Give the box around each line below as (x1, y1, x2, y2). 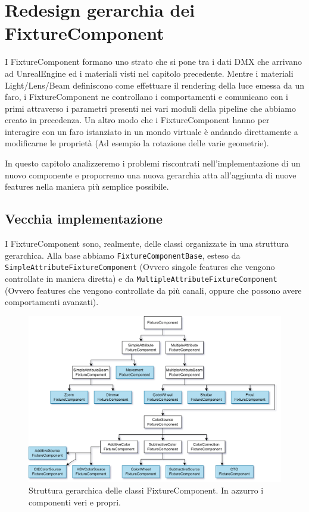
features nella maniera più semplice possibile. (5, 180, 169, 193)
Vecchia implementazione (5, 209, 163, 228)
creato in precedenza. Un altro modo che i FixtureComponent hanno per (5, 114, 270, 126)
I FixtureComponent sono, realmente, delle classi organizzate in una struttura (5, 237, 289, 250)
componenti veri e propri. (29, 495, 121, 508)
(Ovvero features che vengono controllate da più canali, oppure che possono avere (5, 284, 302, 296)
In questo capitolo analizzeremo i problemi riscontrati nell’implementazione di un (5, 157, 301, 169)
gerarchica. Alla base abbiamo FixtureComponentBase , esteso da (5, 249, 241, 261)
